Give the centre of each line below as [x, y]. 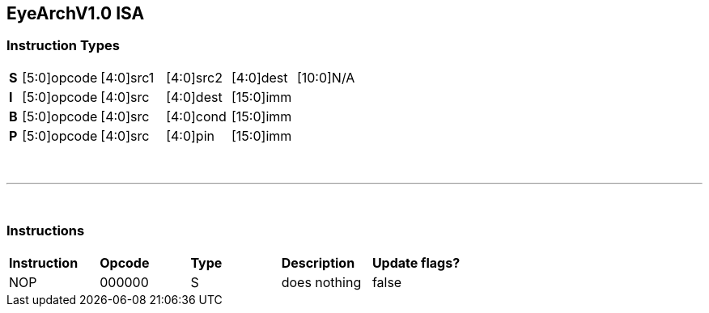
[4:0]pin [190, 135]
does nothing [321, 282]
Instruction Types [63, 46]
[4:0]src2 [194, 77]
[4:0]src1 [127, 77]
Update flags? [416, 262]
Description [318, 262]
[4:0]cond [196, 116]
